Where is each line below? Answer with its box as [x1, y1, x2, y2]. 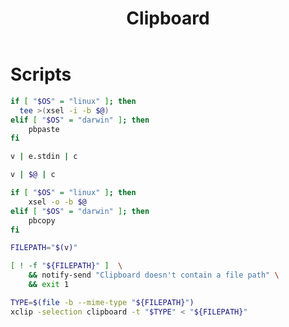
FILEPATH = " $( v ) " [10, 243, 78, 253]
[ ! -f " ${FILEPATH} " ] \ [10, 261, 123, 271]
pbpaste [28, 124, 60, 134]
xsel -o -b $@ [28, 197, 87, 207]
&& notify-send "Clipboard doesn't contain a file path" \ [28, 270, 280, 281]
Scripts [10, 63, 72, 86]
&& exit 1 [28, 280, 70, 290]
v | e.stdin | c [10, 152, 78, 162]
